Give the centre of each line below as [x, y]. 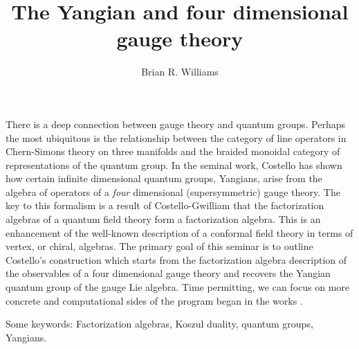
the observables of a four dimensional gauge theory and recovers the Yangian [168, 273]
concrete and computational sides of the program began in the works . [154, 300]
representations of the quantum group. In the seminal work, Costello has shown [174, 164]
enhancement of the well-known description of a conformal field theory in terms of [179, 232]
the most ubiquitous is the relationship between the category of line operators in [176, 137]
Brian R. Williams [180, 72]
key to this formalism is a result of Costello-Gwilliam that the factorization [165, 205]
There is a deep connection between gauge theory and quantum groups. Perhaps [175, 124]
